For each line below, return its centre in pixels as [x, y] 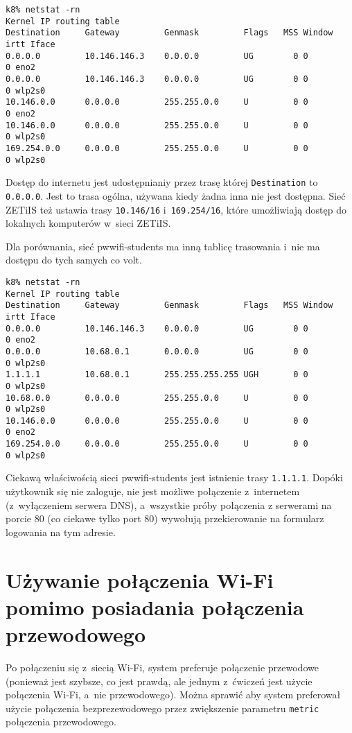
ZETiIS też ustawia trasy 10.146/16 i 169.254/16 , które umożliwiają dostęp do [176, 209]
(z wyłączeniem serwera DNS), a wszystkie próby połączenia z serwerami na [169, 505]
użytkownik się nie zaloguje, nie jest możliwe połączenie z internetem [153, 491]
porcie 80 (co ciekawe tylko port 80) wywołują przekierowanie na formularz [165, 518]
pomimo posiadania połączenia [155, 606]
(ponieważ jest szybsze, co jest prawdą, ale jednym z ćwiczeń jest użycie [159, 681]
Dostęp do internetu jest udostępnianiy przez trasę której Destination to [162, 182]
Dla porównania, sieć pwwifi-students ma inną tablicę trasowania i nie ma [163, 246]
